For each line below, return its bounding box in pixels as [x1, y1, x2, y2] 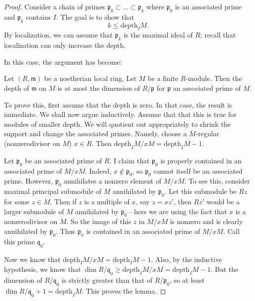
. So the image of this [66, 216, 131, 226]
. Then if [50, 196, 76, 206]
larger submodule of [4, 206, 64, 216]
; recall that [200, 30, 236, 40]
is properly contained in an [160, 155, 242, 165]
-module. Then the [185, 73, 242, 83]
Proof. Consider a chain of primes [4, 1, 106, 11]
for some [4, 196, 30, 206]
